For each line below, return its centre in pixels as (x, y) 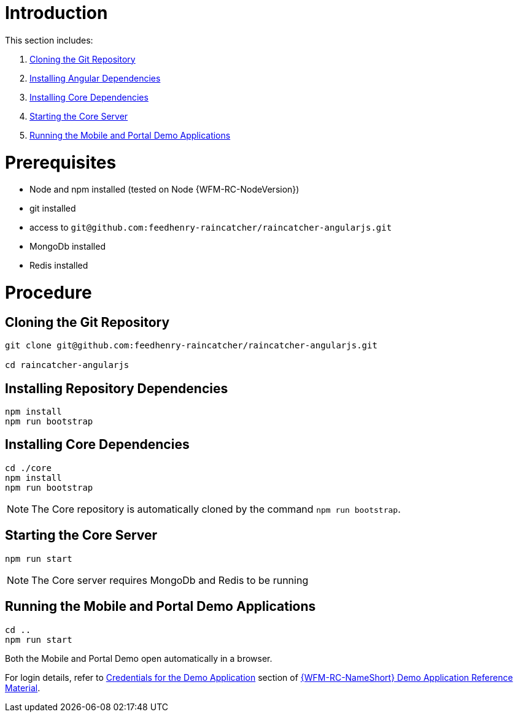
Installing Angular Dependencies (95, 78)
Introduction (56, 13)
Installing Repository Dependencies (117, 388)
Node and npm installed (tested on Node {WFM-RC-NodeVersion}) (164, 190)
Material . (23, 688)
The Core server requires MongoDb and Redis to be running (170, 580)
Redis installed (59, 266)
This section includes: (49, 40)
